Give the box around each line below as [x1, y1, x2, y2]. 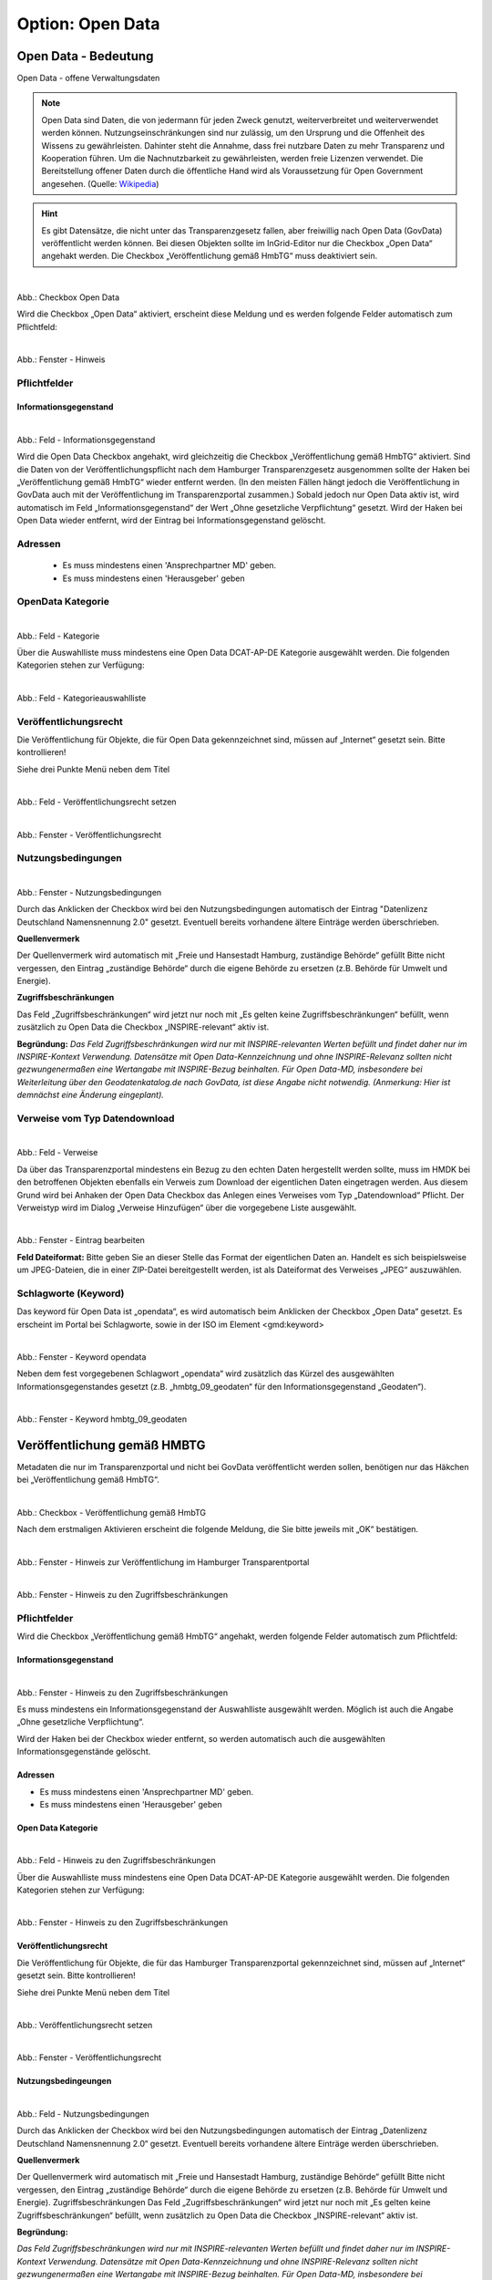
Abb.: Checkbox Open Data [16, 292, 120, 303]
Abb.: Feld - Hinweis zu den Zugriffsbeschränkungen [16, 1855, 216, 1866]
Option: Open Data [16, 14, 160, 34]
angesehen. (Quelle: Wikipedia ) [41, 178, 159, 189]
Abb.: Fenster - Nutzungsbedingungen [16, 886, 162, 897]
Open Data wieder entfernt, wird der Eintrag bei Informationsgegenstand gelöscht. [16, 515, 326, 526]
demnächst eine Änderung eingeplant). [16, 1090, 164, 1101]
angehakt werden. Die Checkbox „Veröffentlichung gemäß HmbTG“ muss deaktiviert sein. [41, 251, 378, 262]
